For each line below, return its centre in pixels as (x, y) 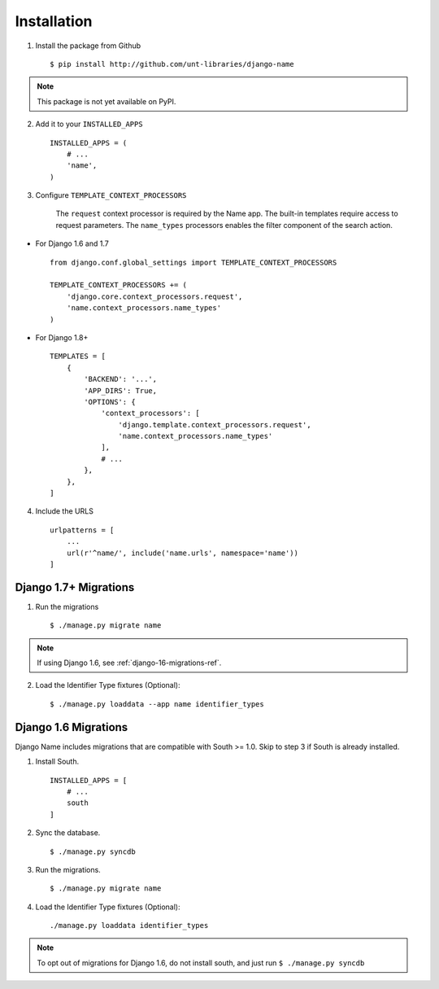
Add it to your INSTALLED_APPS (89, 124)
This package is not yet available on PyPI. (106, 101)
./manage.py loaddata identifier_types (129, 926)
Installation (54, 21)
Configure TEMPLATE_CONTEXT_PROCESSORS (111, 195)
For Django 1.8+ (62, 337)
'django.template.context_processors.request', (215, 424)
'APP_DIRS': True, (121, 390)
